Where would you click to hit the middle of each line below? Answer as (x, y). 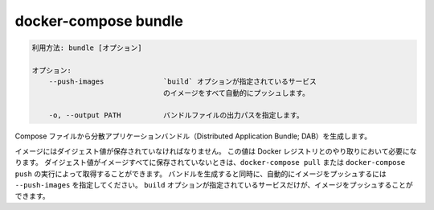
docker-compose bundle (99, 21)
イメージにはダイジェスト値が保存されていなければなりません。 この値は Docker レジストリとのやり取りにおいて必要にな (216, 151)
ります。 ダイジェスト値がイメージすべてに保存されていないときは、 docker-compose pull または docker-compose (210, 163)
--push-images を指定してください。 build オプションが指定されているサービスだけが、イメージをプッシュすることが (214, 185)
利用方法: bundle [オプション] (87, 48)
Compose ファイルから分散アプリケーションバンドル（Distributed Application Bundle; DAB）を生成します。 (193, 136)
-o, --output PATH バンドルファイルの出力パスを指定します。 (176, 115)
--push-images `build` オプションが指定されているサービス (182, 82)
